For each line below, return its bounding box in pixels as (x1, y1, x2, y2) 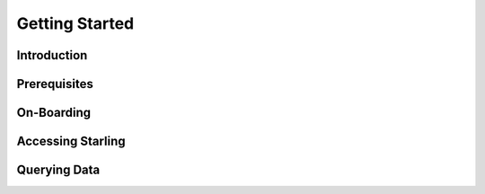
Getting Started (16, 13, 135, 33)
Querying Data (16, 163, 101, 178)
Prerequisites (16, 76, 93, 92)
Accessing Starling (16, 134, 126, 149)
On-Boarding (16, 105, 92, 120)
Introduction (16, 48, 88, 63)
